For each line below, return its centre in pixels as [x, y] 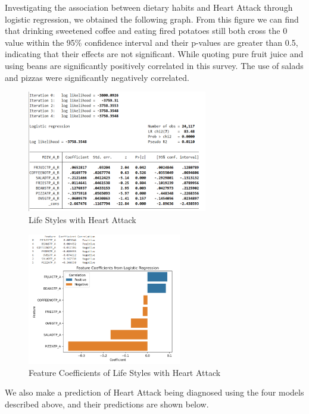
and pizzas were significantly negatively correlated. [97, 77]
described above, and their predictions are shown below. [107, 404]
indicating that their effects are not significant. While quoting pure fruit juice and [154, 54]
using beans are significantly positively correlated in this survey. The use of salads [154, 65]
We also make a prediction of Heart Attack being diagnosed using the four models [154, 392]
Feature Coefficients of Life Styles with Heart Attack [125, 372]
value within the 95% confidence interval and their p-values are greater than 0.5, [152, 42]
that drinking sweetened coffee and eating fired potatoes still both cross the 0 [146, 31]
